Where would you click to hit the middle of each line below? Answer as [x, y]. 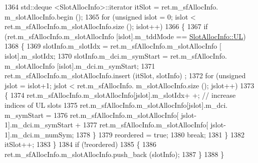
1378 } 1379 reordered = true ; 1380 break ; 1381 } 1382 [160, 134]
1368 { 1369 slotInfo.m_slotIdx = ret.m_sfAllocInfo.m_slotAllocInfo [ [113, 46]
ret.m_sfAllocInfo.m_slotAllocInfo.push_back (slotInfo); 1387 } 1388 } [114, 154]
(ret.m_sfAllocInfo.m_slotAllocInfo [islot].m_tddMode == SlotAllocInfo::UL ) [125, 36]
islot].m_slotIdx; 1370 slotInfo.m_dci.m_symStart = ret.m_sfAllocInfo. [116, 55]
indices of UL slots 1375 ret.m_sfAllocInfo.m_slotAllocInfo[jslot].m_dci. [116, 105]
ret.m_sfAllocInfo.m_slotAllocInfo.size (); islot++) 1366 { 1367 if [106, 26]
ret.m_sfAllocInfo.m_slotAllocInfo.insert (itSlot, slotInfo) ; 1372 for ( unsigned [125, 75]
